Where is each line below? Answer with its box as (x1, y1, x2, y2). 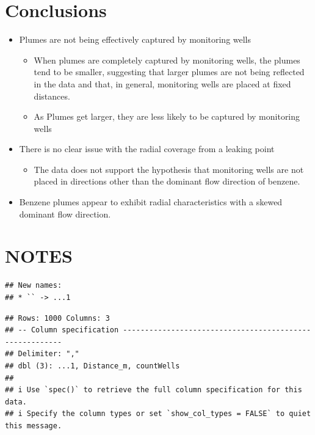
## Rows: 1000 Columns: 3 (5, 313, 110, 323)
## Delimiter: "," (5, 349, 79, 359)
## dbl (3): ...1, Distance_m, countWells (5, 361, 180, 370)
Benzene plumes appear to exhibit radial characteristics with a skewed (19, 196, 283, 208)
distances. (34, 89, 70, 102)
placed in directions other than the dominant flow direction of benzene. (34, 175, 300, 188)
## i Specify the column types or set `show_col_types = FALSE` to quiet (5, 409, 311, 419)
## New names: (5, 281, 62, 290)
